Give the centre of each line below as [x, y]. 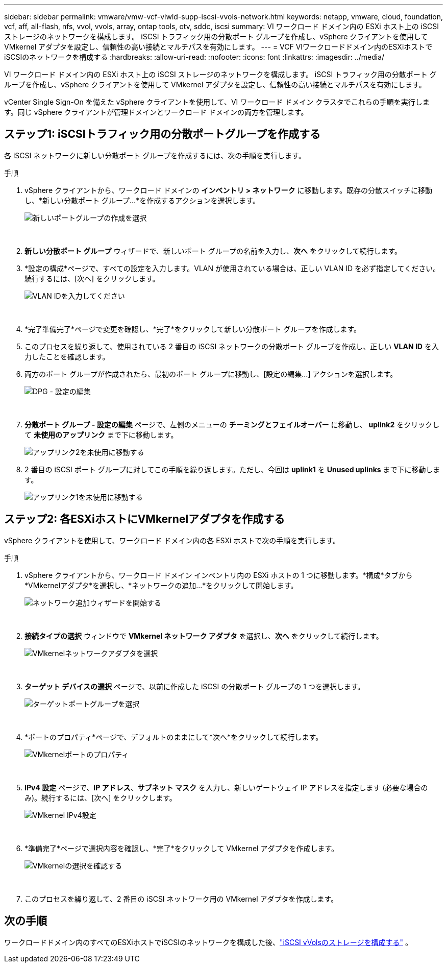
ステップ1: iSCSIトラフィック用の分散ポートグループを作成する [162, 134]
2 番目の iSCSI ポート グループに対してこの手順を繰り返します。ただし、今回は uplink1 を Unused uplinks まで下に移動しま [232, 469]
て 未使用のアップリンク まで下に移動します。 [101, 434]
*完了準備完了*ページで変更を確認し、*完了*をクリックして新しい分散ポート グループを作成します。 [193, 329]
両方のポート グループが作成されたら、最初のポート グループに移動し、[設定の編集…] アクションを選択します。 [211, 374]
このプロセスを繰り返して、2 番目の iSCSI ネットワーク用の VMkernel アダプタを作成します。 [181, 899]
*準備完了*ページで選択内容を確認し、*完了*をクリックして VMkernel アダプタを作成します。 [181, 848]
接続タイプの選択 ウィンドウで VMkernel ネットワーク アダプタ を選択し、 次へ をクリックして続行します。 [204, 636]
